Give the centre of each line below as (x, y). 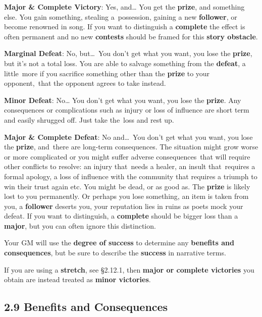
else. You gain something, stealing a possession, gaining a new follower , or (121, 16)
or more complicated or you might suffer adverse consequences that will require (127, 156)
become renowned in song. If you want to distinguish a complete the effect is (125, 27)
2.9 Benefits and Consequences (86, 307)
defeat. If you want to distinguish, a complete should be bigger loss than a (121, 216)
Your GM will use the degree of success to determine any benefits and (119, 243)
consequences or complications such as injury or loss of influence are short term (127, 110)
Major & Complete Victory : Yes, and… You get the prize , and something (124, 7)
